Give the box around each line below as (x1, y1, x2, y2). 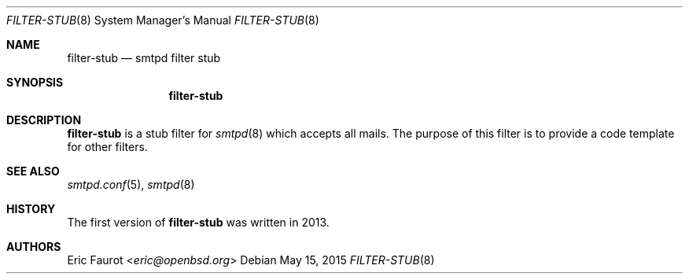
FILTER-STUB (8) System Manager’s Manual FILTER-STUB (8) (6, 13, 319, 27)
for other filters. (67, 140, 148, 153)
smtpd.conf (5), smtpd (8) (67, 178, 195, 191)
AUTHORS (6, 240, 61, 253)
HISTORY (6, 202, 56, 216)
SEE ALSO (6, 164, 60, 178)
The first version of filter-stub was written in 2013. (67, 216, 330, 229)
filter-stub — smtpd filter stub (67, 51, 221, 64)
